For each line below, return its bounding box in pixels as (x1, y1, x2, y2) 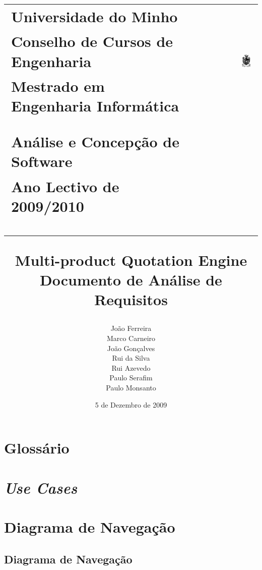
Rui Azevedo (111, 362, 151, 373)
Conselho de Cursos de (11, 31, 173, 51)
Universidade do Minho (11, 6, 178, 26)
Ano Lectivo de (11, 176, 119, 196)
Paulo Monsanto (106, 382, 156, 392)
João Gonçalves (107, 343, 155, 353)
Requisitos (94, 289, 168, 310)
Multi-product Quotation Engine (15, 249, 247, 270)
